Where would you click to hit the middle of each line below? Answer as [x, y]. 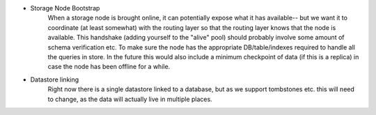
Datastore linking [55, 79]
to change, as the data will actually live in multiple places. [130, 99]
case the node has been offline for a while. [109, 67]
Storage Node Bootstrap [65, 8]
